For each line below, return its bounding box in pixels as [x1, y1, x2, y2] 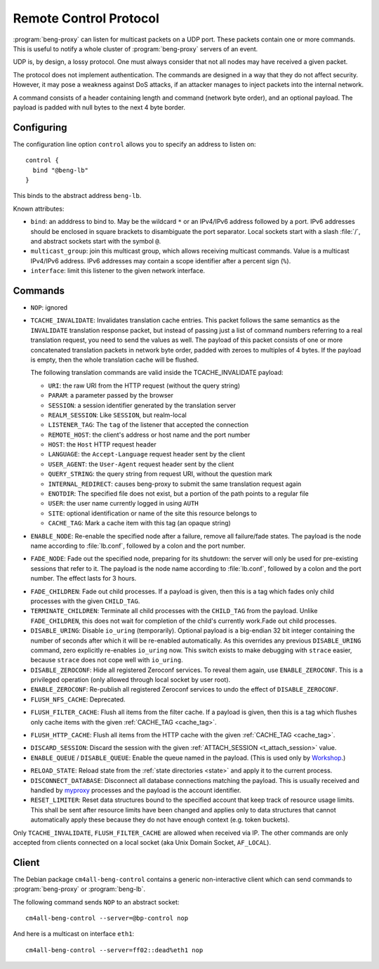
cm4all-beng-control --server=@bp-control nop [25, 914, 189, 922]
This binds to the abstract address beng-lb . [13, 192, 142, 200]
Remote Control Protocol [13, 11, 159, 26]
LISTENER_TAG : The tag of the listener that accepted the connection [48, 421, 249, 429]
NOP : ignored [30, 303, 68, 312]
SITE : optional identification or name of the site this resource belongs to [48, 509, 258, 518]
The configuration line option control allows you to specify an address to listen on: [13, 140, 256, 148]
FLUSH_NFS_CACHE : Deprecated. [30, 695, 126, 704]
